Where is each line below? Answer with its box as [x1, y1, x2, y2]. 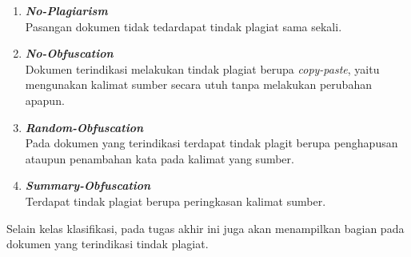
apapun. [25, 91, 65, 108]
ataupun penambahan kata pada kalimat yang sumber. [25, 150, 294, 167]
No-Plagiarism [25, 2, 108, 18]
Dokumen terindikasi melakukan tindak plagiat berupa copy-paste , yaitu [25, 60, 380, 77]
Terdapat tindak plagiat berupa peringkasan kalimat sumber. [25, 192, 326, 209]
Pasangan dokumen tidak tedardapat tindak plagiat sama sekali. [25, 18, 342, 34]
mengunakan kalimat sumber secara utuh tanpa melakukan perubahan [25, 76, 372, 93]
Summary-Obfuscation [25, 177, 151, 194]
